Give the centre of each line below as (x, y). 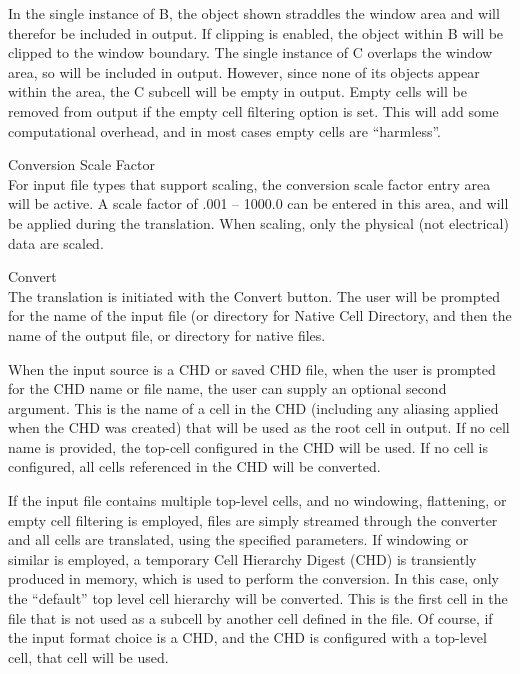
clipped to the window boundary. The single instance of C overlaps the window (250, 52)
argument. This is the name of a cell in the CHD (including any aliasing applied (253, 407)
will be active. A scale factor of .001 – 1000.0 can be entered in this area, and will (258, 203)
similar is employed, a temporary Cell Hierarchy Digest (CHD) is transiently (242, 558)
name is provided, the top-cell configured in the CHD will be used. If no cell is (248, 446)
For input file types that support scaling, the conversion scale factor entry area (249, 183)
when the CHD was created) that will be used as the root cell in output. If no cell (259, 427)
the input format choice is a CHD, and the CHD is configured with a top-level (247, 637)
